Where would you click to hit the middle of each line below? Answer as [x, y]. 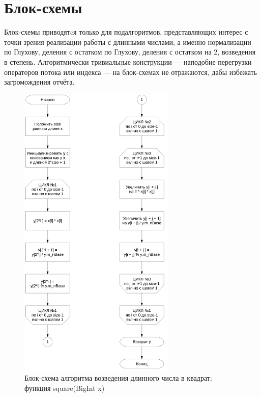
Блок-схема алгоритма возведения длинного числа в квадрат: [118, 378]
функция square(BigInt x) [65, 388]
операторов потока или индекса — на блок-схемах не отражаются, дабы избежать [131, 72]
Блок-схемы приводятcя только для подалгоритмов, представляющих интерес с [126, 32]
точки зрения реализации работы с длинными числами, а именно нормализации [128, 42]
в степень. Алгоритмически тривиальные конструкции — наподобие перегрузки [128, 61]
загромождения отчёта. [39, 82]
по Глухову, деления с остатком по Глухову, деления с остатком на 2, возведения [130, 52]
